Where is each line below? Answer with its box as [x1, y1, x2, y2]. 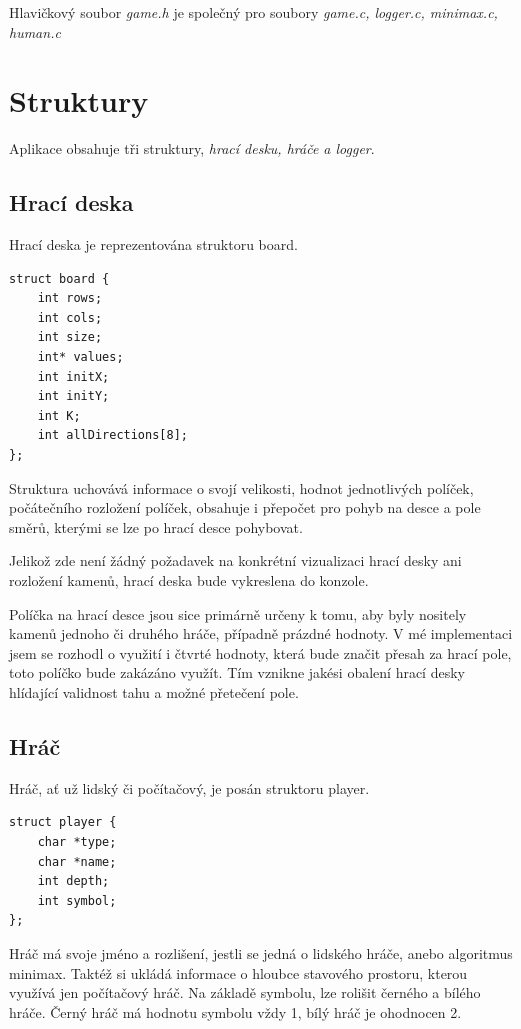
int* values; [37, 350, 124, 365]
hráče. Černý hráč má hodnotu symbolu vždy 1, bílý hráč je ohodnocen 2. [9, 1001, 462, 1022]
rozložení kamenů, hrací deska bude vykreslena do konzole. [9, 570, 369, 591]
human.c [9, 21, 61, 42]
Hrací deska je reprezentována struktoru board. [9, 234, 298, 255]
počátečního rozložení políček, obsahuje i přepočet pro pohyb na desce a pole [9, 497, 481, 518]
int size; [37, 330, 103, 345]
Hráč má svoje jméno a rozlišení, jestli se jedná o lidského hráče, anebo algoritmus [9, 942, 513, 963]
